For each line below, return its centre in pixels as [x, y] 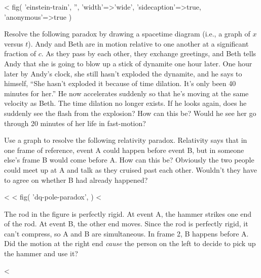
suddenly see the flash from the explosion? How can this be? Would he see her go [130, 113]
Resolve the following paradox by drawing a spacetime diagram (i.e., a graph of [127, 34]
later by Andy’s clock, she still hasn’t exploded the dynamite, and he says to [123, 73]
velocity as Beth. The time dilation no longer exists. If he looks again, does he [125, 103]
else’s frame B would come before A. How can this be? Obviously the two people [129, 160]
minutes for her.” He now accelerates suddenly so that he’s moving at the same [126, 93]
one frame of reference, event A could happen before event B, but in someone [124, 150]
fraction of [20, 53]
